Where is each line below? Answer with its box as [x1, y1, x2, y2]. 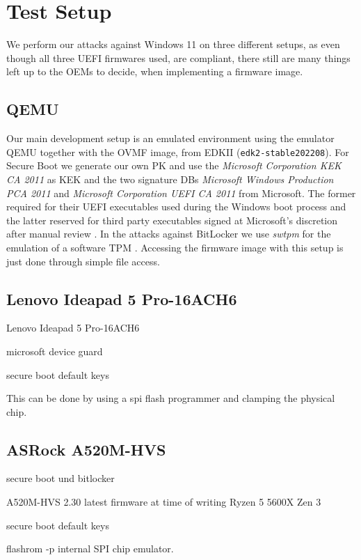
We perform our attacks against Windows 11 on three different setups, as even [6, 37, 340, 52]
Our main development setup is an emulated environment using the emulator [6, 131, 335, 146]
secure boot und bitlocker [6, 471, 115, 485]
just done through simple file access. [6, 254, 160, 268]
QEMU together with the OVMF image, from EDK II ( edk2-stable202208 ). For [6, 144, 349, 159]
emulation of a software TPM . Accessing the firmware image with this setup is [6, 240, 344, 254]
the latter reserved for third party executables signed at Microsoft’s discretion [6, 212, 337, 227]
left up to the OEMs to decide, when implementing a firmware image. [6, 64, 303, 79]
